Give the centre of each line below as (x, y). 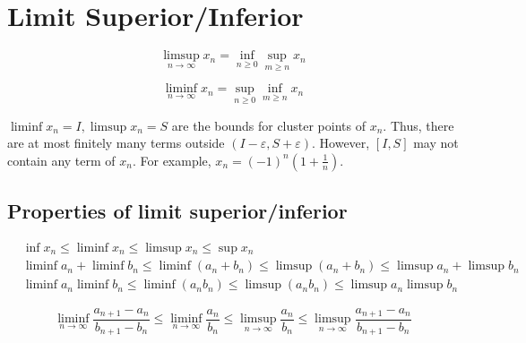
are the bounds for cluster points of (268, 125)
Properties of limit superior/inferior (177, 211)
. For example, (172, 160)
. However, (341, 143)
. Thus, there (418, 125)
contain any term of (61, 160)
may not (436, 143)
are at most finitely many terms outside (116, 143)
